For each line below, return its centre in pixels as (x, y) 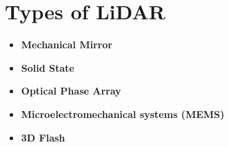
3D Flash (43, 137)
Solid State (48, 67)
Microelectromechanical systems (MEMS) (123, 114)
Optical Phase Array (71, 91)
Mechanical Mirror (67, 45)
